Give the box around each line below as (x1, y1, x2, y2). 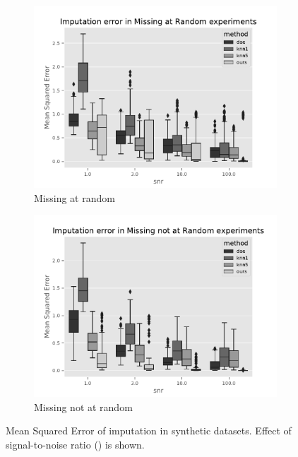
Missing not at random (34, 399, 133, 414)
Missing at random (34, 190, 115, 205)
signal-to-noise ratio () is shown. (6, 437, 145, 451)
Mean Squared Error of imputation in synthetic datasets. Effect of (6, 423, 292, 438)
